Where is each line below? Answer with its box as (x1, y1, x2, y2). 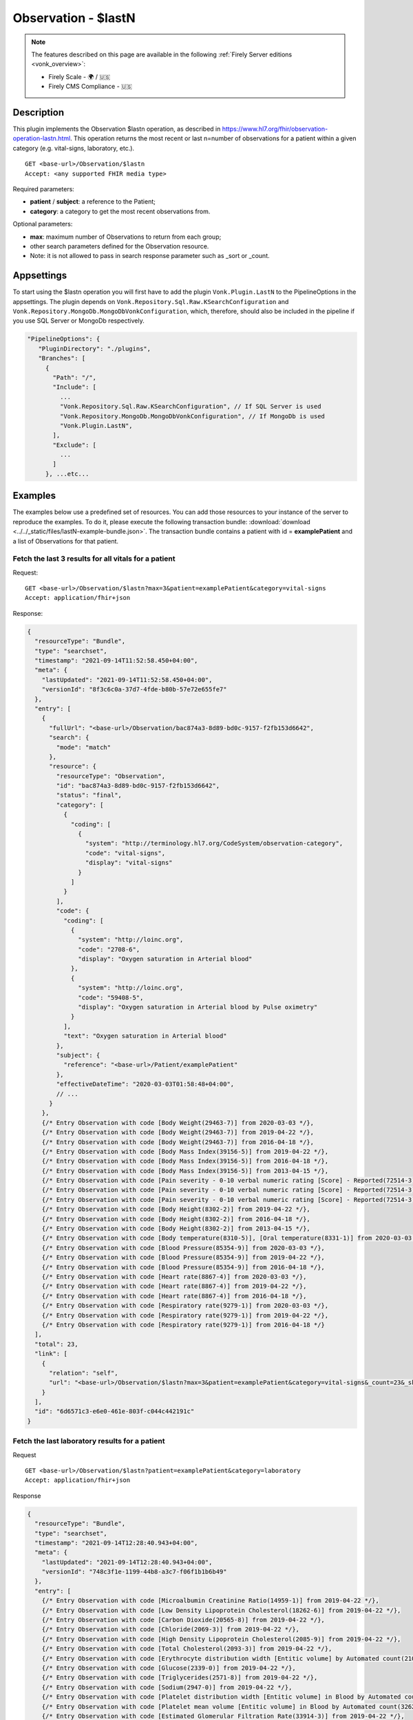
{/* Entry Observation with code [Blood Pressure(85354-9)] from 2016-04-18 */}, (41, 1263, 325, 1271)
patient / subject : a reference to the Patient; (30, 197, 156, 206)
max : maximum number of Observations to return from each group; (30, 233, 222, 241)
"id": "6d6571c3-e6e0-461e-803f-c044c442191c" (34, 1408, 195, 1415)
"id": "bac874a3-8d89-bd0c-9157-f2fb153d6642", (56, 782, 220, 790)
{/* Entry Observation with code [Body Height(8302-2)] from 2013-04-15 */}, (41, 1225, 311, 1233)
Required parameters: (12, 184, 75, 193)
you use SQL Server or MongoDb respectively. (12, 316, 145, 325)
